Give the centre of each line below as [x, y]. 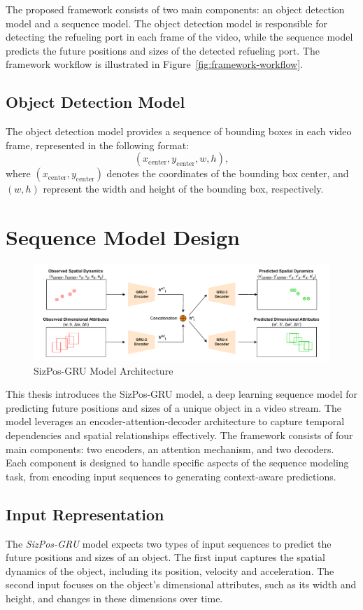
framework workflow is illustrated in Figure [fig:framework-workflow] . [154, 64]
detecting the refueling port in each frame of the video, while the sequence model [179, 37]
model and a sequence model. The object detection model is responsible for [167, 23]
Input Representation [85, 514]
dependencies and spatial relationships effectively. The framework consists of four [179, 435]
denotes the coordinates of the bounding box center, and [228, 173]
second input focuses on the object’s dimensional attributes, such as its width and [181, 584]
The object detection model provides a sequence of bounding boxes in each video [179, 131]
